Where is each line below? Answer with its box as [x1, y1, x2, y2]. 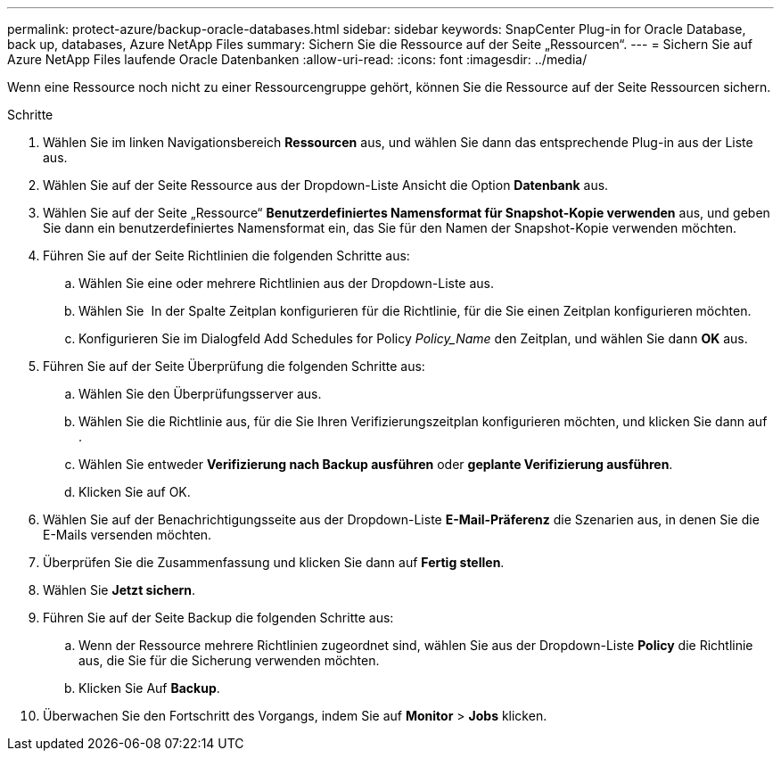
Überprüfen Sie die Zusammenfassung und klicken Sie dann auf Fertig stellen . [43, 555, 505, 570]
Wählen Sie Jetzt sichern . [43, 582, 196, 597]
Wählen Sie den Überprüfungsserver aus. [78, 386, 322, 401]
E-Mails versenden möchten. [43, 527, 212, 542]
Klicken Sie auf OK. [78, 484, 191, 499]
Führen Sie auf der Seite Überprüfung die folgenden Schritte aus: [43, 358, 425, 374]
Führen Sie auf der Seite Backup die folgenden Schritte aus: [43, 610, 394, 625]
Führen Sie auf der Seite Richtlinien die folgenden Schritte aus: [43, 248, 410, 263]
